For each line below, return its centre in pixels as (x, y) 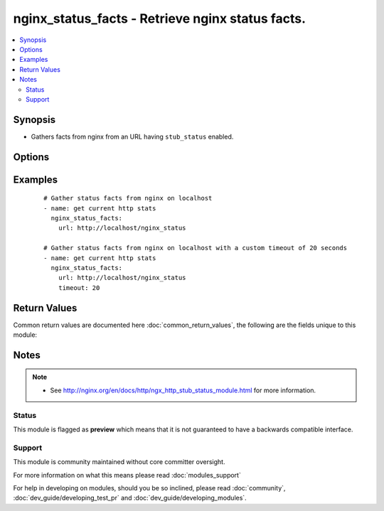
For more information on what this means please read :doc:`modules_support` (127, 475)
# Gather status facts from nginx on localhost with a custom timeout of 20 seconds (196, 248)
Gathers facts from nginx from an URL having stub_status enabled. (132, 136)
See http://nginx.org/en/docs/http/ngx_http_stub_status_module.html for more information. (183, 390)
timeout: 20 (79, 287)
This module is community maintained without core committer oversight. (119, 462)
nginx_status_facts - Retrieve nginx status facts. (159, 18)
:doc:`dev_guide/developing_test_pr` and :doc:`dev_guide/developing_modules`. (130, 498)
